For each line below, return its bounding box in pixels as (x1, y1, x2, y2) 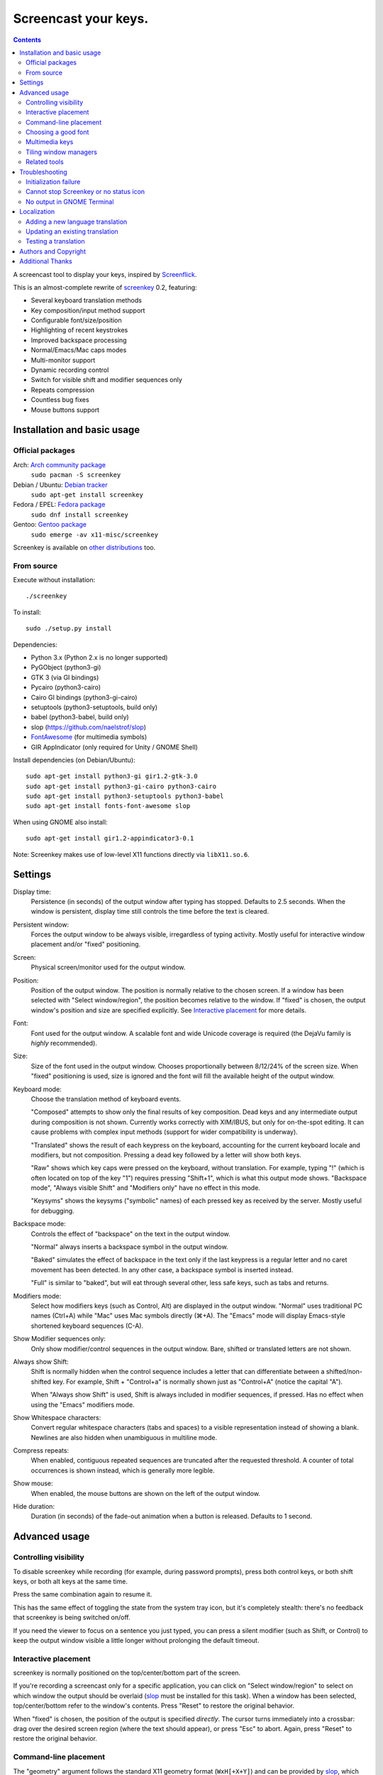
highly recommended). (30, 1039, 97, 1047)
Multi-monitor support (30, 356, 96, 364)
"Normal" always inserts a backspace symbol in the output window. (30, 1242, 228, 1251)
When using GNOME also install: (13, 817, 108, 826)
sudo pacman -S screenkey (30, 471, 121, 479)
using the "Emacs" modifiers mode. (30, 1400, 135, 1409)
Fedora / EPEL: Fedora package (13, 501, 106, 509)
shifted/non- (326, 1367, 363, 1376)
